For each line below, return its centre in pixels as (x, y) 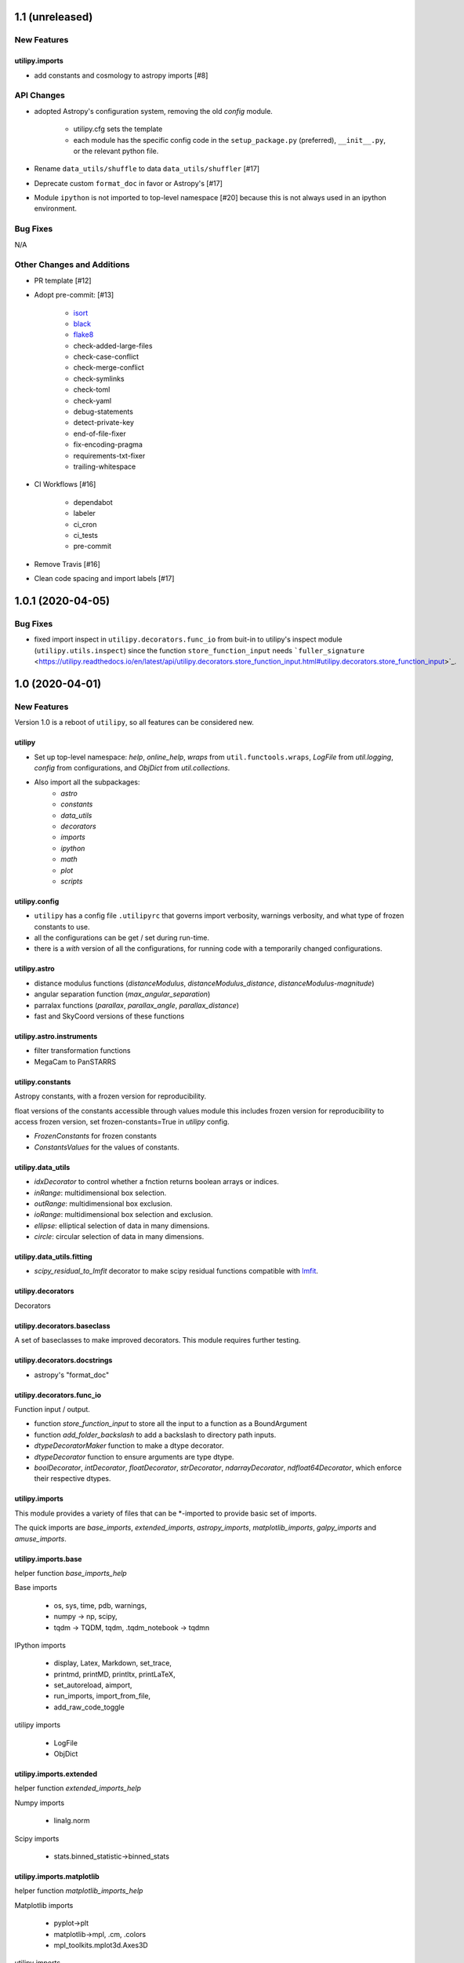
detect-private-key (104, 422)
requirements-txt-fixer (109, 455)
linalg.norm (72, 1821)
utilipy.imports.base (48, 1559)
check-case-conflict (106, 356)
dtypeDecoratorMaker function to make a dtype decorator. (129, 1446)
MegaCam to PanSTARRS (75, 1062)
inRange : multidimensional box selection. (100, 1193)
